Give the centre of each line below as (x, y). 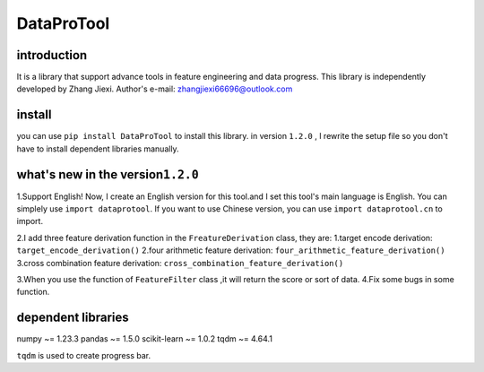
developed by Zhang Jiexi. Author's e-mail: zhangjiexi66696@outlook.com (155, 89)
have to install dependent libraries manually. (98, 149)
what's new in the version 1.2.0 (108, 174)
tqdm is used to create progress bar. (84, 355)
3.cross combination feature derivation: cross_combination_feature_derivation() (180, 263)
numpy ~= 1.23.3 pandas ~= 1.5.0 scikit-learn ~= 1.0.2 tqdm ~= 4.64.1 (145, 339)
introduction (52, 55)
